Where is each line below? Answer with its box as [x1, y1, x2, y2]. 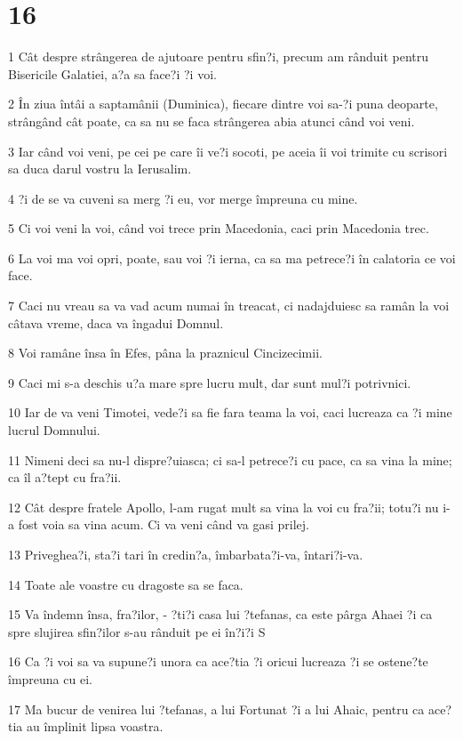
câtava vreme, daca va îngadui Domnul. [8, 313, 224, 332]
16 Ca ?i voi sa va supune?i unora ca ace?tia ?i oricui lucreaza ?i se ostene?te [8, 652, 428, 671]
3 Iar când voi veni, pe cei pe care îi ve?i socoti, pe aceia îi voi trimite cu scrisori [8, 141, 448, 160]
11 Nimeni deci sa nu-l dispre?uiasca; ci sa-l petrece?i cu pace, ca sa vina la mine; [8, 450, 452, 469]
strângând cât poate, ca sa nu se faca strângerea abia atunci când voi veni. [8, 111, 415, 130]
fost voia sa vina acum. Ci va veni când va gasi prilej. [18, 515, 309, 534]
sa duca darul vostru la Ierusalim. [8, 159, 192, 178]
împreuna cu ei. [8, 669, 92, 688]
